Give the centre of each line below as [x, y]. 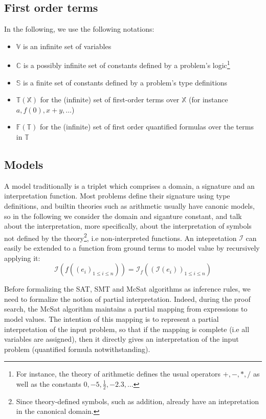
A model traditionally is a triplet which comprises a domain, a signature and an [129, 185]
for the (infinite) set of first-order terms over [110, 100]
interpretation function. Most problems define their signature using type [117, 196]
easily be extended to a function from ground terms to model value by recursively [132, 248]
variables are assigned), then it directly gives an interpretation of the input [121, 339]
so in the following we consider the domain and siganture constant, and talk [123, 216]
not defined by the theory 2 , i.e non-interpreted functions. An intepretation [120, 237]
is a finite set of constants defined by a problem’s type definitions [125, 82]
